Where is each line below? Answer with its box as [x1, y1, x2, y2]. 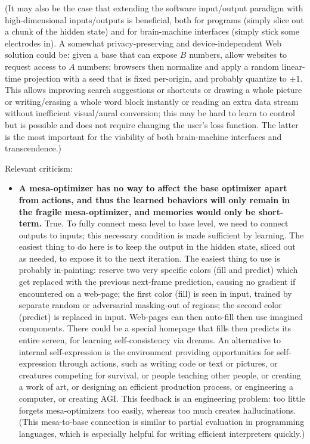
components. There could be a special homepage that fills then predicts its [18, 322, 292, 334]
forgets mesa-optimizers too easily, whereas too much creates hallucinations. [18, 403, 296, 416]
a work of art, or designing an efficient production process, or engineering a [18, 380, 293, 393]
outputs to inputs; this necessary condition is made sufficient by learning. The [18, 228, 304, 241]
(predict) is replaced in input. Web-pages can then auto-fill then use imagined [18, 310, 303, 322]
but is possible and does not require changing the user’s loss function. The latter [5, 118, 299, 131]
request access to [5, 60, 66, 72]
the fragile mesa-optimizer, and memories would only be [18, 205, 256, 218]
